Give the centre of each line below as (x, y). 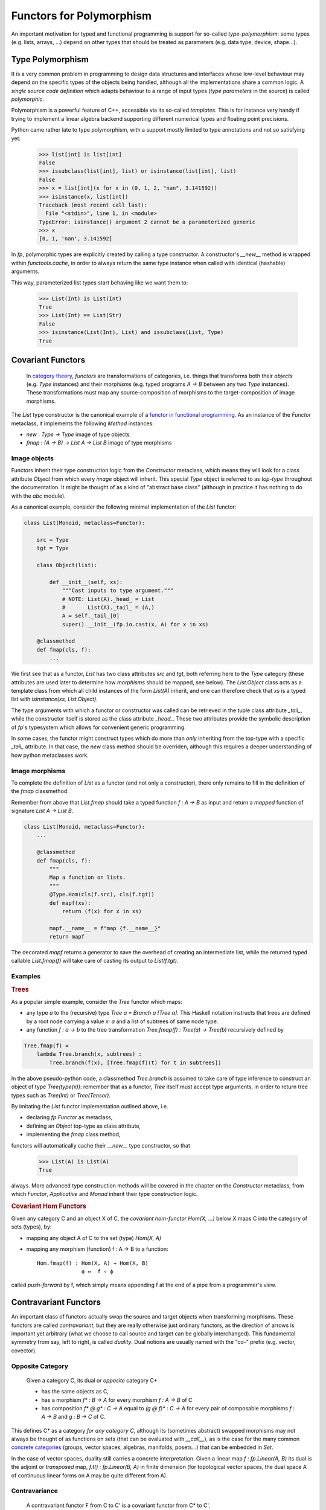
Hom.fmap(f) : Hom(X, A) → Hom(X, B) (93, 1263)
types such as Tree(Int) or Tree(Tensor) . (61, 1095)
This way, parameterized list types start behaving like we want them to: (100, 282)
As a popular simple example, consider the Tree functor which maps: (97, 1001)
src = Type (53, 540)
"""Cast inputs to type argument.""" (118, 591)
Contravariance (35, 1491)
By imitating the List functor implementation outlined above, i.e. (90, 1106)
